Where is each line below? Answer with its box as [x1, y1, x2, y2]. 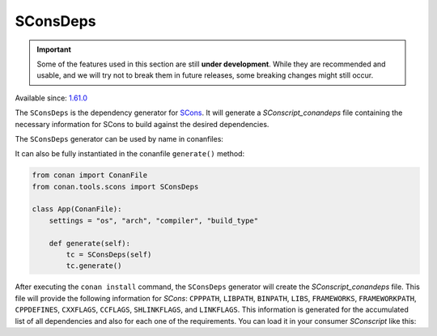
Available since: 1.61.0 [15, 93, 88, 103]
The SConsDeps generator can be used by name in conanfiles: [15, 134, 224, 143]
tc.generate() [66, 262, 122, 270]
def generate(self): [49, 239, 131, 248]
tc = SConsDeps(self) [66, 250, 152, 259]
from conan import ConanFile [32, 171, 148, 180]
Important [36, 45, 72, 54]
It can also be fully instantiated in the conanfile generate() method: [15, 149, 245, 159]
